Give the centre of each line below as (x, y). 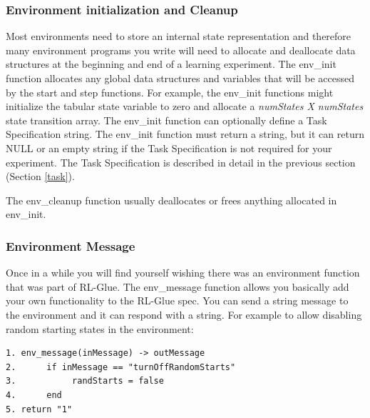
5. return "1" (39, 409)
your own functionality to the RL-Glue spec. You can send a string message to (177, 300)
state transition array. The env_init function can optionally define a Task (166, 120)
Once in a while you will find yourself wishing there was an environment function (183, 273)
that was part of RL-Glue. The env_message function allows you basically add (178, 286)
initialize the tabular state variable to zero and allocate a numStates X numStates (185, 106)
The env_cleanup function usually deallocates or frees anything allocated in (171, 200)
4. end (34, 395)
